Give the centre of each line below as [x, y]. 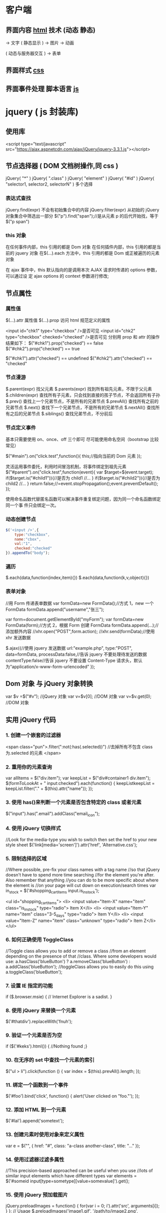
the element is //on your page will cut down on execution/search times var [81, 885]
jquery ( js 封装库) [42, 112]
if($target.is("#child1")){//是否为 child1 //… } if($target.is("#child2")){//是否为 [83, 478]
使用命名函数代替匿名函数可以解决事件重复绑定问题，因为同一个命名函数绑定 [83, 499]
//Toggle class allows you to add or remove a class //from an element [76, 951]
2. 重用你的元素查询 [29, 767]
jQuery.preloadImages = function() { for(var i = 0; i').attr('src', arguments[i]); [83, 1206]
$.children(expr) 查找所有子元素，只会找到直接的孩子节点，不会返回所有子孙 [83, 395]
